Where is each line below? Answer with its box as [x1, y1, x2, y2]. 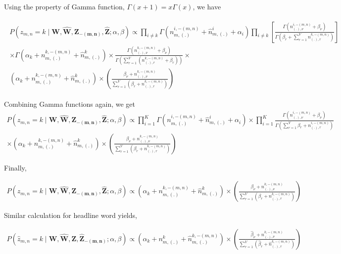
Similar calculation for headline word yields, [4, 210, 137, 220]
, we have [193, 1, 221, 11]
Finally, [4, 162, 27, 172]
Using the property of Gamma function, [4, 1, 125, 11]
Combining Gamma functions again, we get [4, 99, 136, 109]
